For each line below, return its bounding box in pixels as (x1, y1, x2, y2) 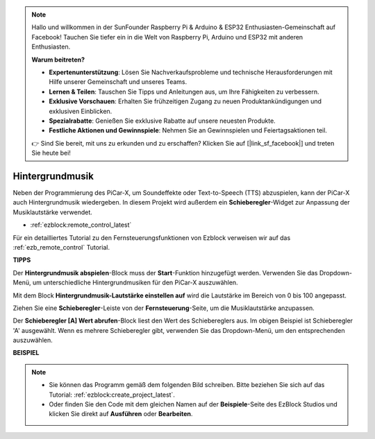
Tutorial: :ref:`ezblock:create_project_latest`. (49, 390, 175, 399)
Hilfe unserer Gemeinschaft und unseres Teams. (49, 78, 187, 86)
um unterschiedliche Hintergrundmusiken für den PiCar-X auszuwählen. (32, 278, 239, 287)
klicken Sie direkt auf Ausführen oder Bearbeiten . (49, 410, 193, 418)
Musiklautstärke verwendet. (12, 208, 93, 216)
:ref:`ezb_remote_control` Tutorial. (12, 243, 110, 251)
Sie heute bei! (31, 149, 71, 157)
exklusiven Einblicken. (49, 107, 112, 115)
